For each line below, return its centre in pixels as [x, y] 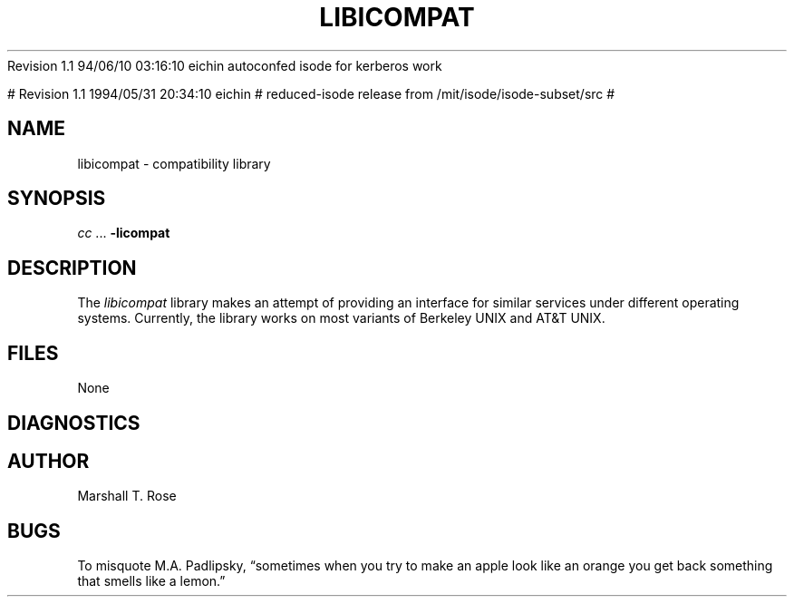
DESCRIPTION [72, 268]
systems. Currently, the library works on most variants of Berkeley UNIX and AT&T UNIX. [341, 318]
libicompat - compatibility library [174, 163]
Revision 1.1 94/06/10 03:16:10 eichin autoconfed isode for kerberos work [225, 65]
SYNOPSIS [57, 199]
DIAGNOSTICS [74, 423]
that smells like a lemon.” [151, 581]
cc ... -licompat [124, 233]
